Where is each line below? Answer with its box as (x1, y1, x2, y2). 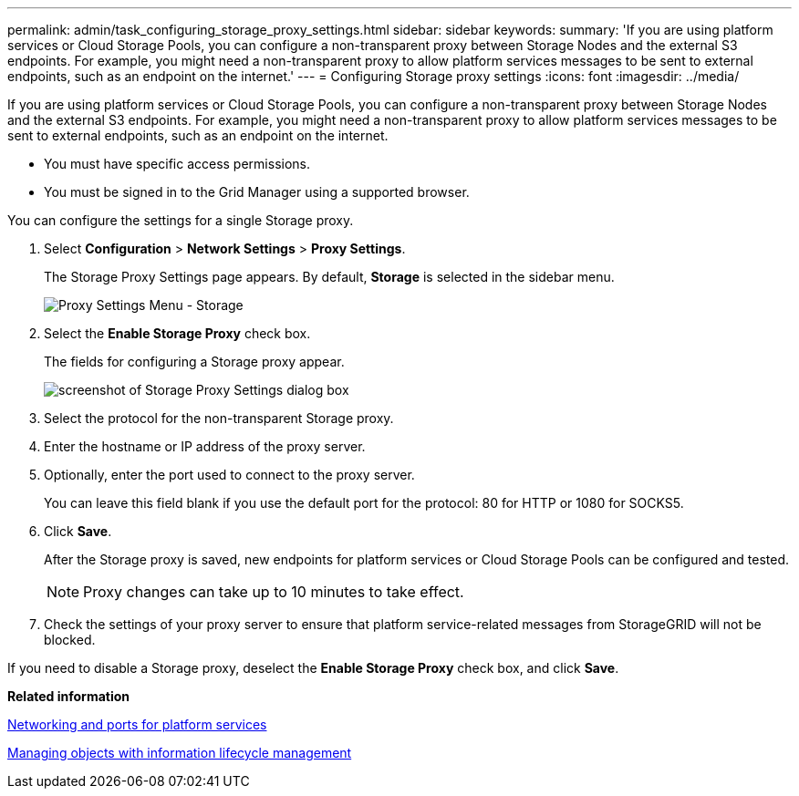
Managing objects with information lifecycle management (7, 745, 352, 760)
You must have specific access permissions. (44, 156, 311, 171)
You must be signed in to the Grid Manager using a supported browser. (44, 184, 470, 200)
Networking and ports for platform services (7, 717, 267, 732)
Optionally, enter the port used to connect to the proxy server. (44, 467, 415, 482)
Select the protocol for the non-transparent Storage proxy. (44, 410, 394, 426)
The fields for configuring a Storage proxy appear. (44, 354, 345, 369)
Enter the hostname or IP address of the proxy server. (44, 439, 366, 454)
